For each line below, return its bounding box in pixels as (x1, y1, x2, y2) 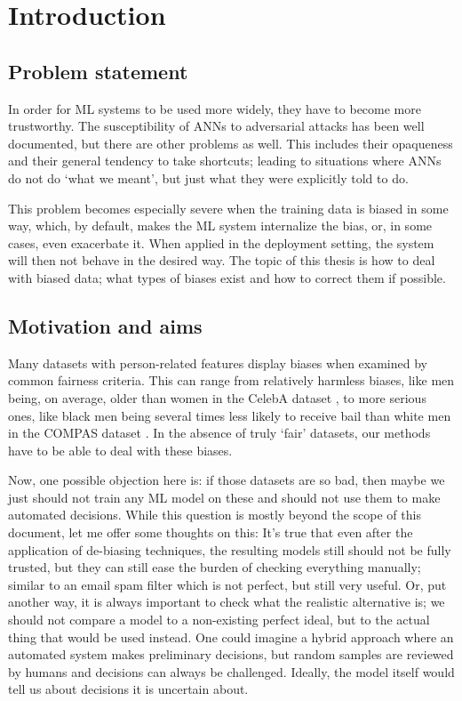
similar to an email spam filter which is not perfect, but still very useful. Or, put (8, 575, 447, 593)
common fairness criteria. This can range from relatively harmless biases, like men (8, 371, 455, 390)
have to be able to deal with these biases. (8, 440, 233, 459)
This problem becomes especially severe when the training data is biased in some (8, 198, 449, 217)
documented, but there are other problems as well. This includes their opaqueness (8, 133, 453, 152)
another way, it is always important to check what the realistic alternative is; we (8, 592, 445, 611)
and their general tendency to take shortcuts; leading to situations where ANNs (8, 151, 442, 170)
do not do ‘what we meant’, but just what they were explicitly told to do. (8, 168, 409, 187)
